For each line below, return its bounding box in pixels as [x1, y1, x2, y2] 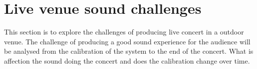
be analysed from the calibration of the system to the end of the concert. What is [4, 46, 254, 56]
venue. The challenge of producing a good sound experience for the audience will [4, 36, 251, 46]
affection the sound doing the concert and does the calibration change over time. [4, 55, 250, 66]
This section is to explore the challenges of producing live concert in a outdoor [4, 27, 244, 37]
